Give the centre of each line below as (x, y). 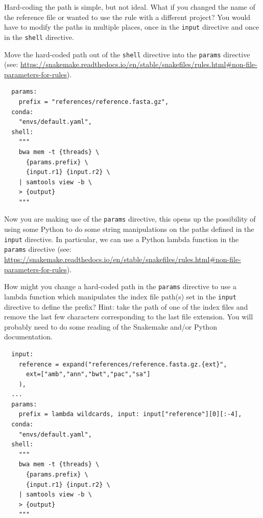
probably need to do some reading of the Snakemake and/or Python (111, 326)
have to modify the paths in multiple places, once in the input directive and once (132, 27)
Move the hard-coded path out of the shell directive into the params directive (127, 54)
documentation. (28, 337)
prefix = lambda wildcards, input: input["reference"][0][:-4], (130, 414)
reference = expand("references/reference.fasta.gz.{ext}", (123, 364)
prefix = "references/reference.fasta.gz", (94, 102)
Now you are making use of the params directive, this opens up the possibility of (130, 219)
